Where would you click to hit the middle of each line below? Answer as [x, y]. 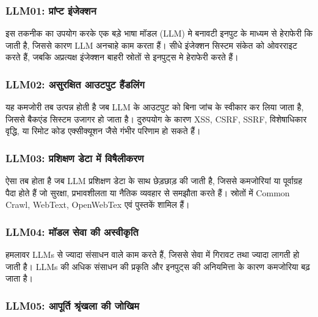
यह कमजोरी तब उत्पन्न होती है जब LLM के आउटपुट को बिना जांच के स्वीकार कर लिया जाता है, [155, 107]
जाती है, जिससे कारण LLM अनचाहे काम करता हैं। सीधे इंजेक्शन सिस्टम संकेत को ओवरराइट [151, 45]
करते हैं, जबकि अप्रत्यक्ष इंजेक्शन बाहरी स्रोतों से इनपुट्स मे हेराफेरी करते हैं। [122, 57]
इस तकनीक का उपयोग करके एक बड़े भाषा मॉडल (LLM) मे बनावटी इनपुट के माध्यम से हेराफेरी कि [159, 33]
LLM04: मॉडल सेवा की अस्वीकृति [72, 231]
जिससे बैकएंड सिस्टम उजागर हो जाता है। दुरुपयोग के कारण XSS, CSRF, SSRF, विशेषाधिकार [156, 119]
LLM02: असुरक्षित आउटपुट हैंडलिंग [75, 84]
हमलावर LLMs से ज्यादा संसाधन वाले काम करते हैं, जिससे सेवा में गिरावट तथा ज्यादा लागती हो [153, 255]
